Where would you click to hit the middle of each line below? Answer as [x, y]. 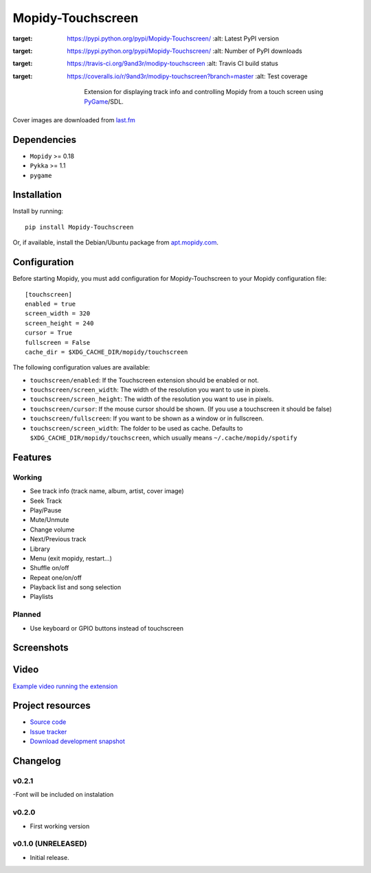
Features [32, 457]
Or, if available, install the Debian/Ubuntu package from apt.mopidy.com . [116, 242]
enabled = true [50, 304]
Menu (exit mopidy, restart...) [71, 558]
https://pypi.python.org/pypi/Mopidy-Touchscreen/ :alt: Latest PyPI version [173, 38]
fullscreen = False [58, 342]
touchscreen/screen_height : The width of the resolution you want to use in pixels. [152, 399]
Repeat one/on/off [56, 578]
